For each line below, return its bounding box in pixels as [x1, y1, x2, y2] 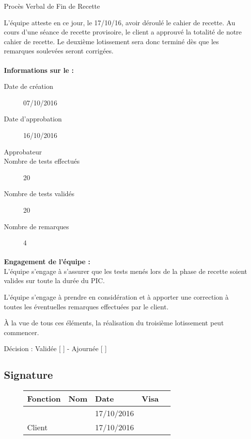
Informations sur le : [4, 65, 74, 75]
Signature [4, 367, 53, 382]
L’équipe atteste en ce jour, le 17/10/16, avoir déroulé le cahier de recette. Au [4, 17, 235, 27]
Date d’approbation [4, 114, 62, 124]
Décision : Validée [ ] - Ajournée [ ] [4, 343, 107, 354]
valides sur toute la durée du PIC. [4, 275, 105, 286]
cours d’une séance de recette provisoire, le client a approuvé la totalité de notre [4, 27, 242, 37]
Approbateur [4, 146, 42, 156]
